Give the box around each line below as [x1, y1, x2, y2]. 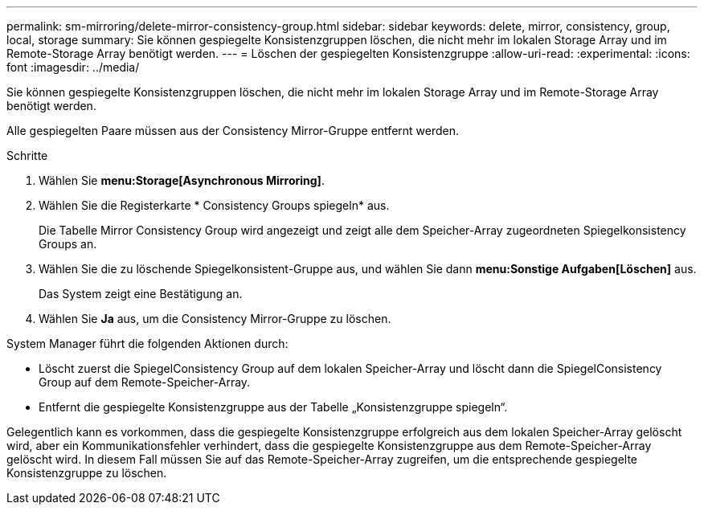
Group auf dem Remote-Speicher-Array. [39, 375, 251, 389]
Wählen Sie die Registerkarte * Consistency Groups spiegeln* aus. [39, 198, 390, 212]
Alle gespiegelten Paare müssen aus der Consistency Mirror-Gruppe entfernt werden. [6, 124, 460, 137]
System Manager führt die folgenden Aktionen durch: [6, 337, 289, 350]
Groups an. [39, 237, 97, 251]
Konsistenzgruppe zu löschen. [6, 466, 167, 480]
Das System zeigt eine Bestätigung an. [39, 287, 243, 300]
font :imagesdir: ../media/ [6, 60, 140, 74]
